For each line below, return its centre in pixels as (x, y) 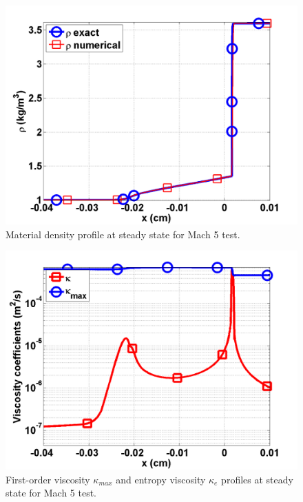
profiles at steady (257, 479)
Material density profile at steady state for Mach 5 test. (123, 234)
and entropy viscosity (161, 479)
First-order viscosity (48, 479)
